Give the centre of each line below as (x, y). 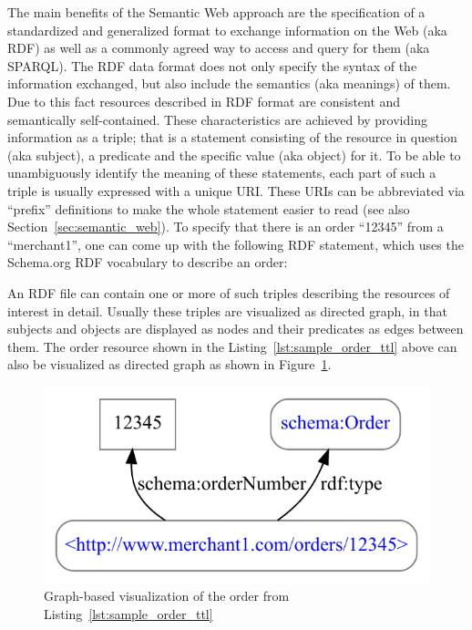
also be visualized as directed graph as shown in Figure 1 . (169, 364)
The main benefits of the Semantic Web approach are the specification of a (216, 12)
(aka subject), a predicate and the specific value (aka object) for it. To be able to (234, 155)
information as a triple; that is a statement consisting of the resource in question (232, 137)
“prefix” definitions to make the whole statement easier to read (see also (209, 208)
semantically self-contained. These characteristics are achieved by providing (217, 119)
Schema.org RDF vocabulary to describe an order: (148, 262)
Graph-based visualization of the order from (167, 596)
